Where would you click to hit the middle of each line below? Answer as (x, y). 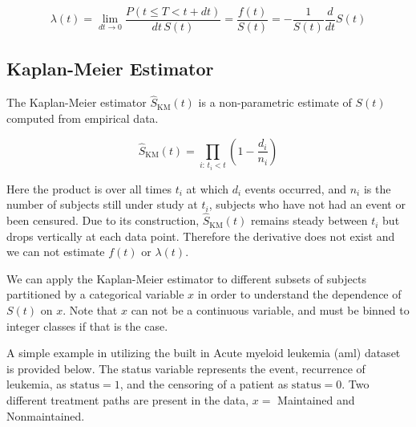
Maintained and (316, 399)
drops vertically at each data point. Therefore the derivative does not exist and (201, 236)
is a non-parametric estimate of (275, 102)
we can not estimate (56, 252)
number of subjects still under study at (102, 204)
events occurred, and (295, 188)
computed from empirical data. (83, 118)
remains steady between (309, 220)
